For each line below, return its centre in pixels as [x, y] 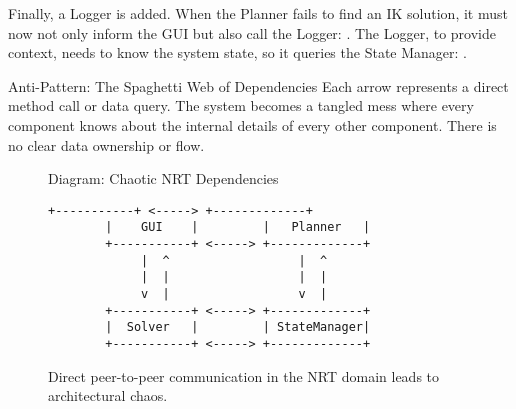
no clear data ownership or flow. [106, 144]
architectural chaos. [108, 395]
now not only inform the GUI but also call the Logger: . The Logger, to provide [252, 32]
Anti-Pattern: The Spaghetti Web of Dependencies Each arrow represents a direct [258, 85]
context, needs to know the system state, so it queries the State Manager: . [237, 52]
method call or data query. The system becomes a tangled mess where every [241, 105]
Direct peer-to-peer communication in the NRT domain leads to [244, 375]
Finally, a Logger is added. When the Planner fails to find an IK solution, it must [258, 13]
